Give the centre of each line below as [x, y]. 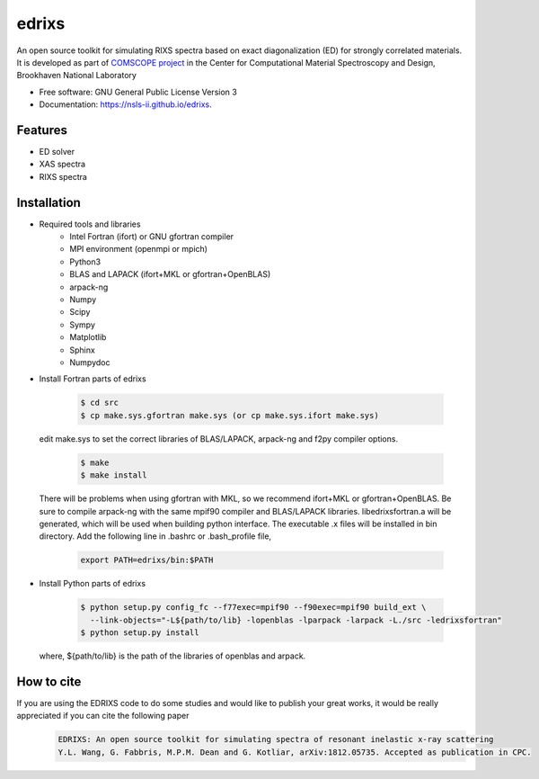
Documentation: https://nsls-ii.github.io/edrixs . [125, 104]
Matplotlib [88, 337]
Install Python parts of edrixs [93, 584]
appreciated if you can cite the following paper [103, 716]
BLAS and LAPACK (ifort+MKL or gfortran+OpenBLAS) [170, 274]
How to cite [49, 681]
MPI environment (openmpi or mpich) [139, 249]
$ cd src [100, 403]
